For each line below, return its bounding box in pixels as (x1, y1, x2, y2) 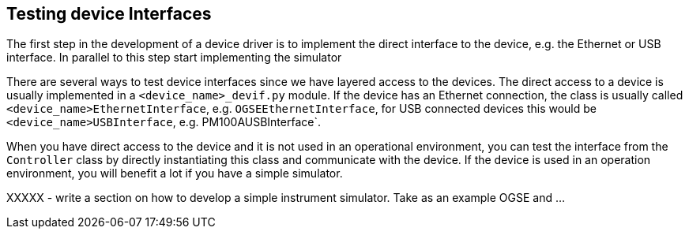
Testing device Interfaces (6, 4, 212, 24)
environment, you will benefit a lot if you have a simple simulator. (6, 166, 343, 181)
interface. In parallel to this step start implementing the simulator (6, 50, 342, 65)
